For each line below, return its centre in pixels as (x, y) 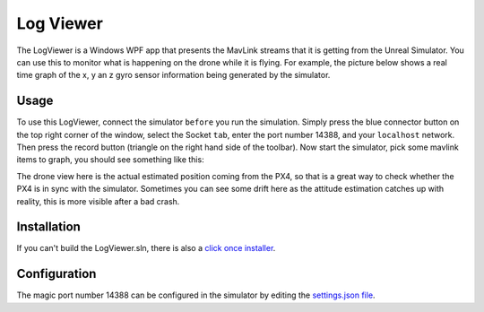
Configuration (56, 274)
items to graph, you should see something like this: (111, 160)
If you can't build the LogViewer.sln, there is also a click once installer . (146, 248)
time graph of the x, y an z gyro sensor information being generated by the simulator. (173, 75)
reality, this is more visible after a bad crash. (98, 201)
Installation (48, 227)
